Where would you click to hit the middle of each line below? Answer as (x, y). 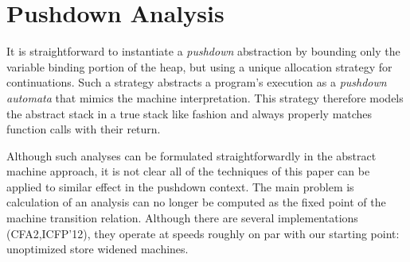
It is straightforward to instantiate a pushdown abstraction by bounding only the (203, 51)
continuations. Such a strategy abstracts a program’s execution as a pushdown (197, 82)
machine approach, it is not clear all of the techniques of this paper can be (188, 171)
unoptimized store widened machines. (98, 249)
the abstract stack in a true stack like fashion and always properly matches (189, 113)
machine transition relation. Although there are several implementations (182, 218)
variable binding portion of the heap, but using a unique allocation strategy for (199, 66)
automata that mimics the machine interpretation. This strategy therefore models (205, 97)
